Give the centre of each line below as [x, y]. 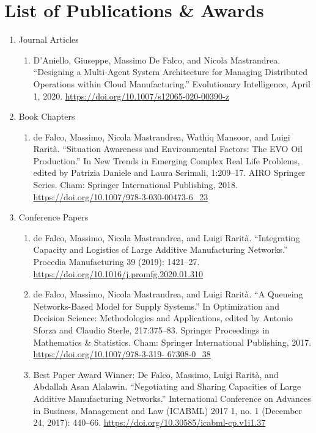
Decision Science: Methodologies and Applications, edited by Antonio [163, 318]
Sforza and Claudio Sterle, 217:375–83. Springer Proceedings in [151, 330]
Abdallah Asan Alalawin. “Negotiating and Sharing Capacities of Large [167, 386]
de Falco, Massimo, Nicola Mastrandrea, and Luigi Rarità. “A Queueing [168, 294]
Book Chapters [47, 116]
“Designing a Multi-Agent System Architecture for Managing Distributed [171, 72]
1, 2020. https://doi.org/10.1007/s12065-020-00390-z [131, 96]
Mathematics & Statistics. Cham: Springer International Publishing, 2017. [172, 342]
